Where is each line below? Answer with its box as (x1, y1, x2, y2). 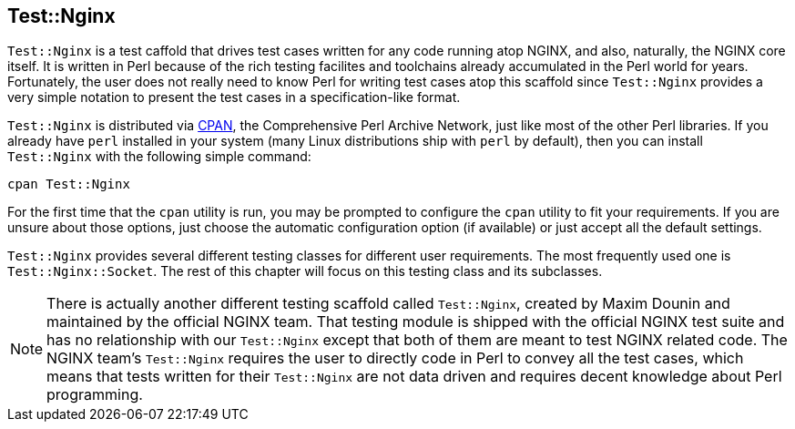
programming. (46, 385, 143, 404)
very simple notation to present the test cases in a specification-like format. (7, 89, 461, 106)
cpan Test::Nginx (7, 177, 130, 192)
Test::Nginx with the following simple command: (7, 148, 311, 165)
